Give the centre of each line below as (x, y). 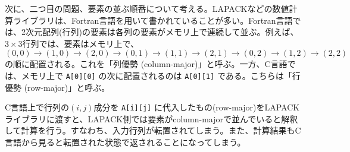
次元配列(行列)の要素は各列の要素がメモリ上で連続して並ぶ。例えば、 (162, 32)
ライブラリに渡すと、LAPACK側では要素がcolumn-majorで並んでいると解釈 (151, 118)
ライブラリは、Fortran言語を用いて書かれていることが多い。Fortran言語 (153, 20)
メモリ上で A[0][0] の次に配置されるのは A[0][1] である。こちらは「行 (161, 75)
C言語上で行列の (37, 107)
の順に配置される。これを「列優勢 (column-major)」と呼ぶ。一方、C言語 (146, 64)
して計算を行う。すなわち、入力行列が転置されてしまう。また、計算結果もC (153, 130)
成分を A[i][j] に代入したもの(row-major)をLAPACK (197, 107)
